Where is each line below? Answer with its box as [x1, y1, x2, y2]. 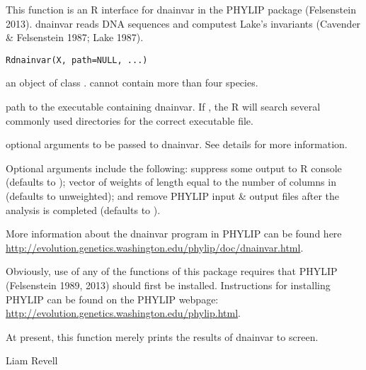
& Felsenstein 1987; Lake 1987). [6, 30, 144, 45]
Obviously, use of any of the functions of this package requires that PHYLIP [6, 264, 338, 279]
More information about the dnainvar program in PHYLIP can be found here [6, 226, 342, 241]
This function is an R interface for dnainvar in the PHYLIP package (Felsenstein [6, 2, 356, 16]
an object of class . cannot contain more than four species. [6, 75, 258, 90]
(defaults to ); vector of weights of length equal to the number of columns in [6, 174, 336, 189]
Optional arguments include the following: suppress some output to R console [6, 160, 342, 175]
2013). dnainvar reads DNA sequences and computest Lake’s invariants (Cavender [6, 16, 361, 30]
